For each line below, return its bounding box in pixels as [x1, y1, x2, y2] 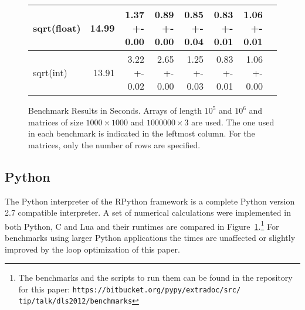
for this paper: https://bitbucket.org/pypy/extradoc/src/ [18, 282, 241, 295]
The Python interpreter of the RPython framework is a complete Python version [5, 195, 295, 207]
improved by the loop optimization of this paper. [5, 243, 180, 255]
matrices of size [28, 115, 83, 128]
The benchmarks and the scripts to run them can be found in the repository [18, 271, 293, 284]
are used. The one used [191, 115, 274, 128]
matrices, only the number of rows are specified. [28, 138, 201, 151]
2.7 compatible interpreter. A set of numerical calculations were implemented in [5, 206, 291, 219]
